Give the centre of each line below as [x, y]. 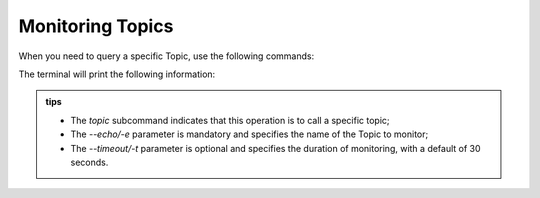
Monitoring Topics [96, 26]
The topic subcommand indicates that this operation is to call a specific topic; [230, 120]
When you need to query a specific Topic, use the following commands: [166, 56]
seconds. [89, 162]
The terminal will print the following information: [117, 74]
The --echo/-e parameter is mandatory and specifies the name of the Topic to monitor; [249, 134]
